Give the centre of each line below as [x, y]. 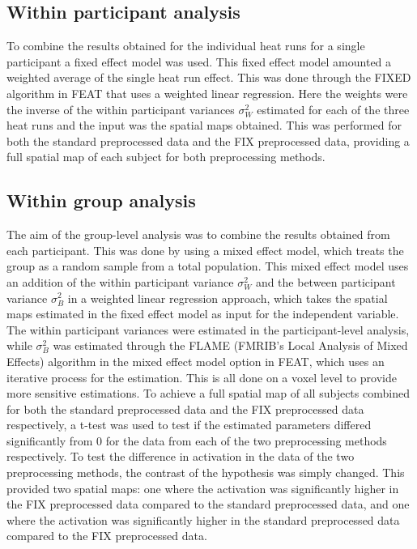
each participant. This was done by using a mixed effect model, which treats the [205, 250]
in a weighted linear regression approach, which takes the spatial [228, 298]
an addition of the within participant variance [120, 281]
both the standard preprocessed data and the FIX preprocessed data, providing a [208, 140]
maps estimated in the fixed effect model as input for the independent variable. [203, 314]
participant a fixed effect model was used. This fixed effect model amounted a [199, 61]
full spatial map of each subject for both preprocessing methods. [166, 157]
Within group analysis [101, 200]
